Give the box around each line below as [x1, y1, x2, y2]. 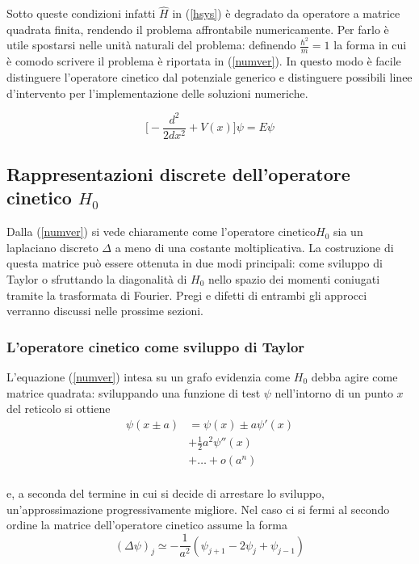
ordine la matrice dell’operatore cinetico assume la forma [6, 516, 287, 533]
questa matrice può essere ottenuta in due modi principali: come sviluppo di [6, 255, 383, 271]
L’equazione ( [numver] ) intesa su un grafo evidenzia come [6, 368, 291, 385]
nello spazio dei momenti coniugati [208, 271, 380, 288]
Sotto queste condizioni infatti [6, 5, 156, 22]
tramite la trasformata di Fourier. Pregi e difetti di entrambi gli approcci [6, 286, 367, 303]
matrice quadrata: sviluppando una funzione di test [6, 384, 261, 401]
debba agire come [311, 368, 398, 385]
